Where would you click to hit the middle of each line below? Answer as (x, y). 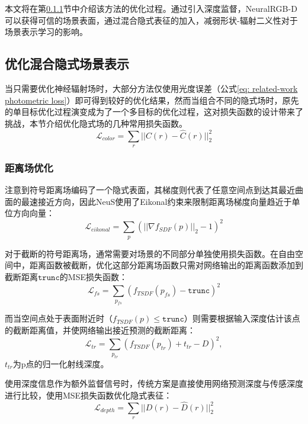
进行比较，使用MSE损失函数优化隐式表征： (89, 395)
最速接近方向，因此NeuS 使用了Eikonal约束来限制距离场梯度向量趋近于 (156, 201)
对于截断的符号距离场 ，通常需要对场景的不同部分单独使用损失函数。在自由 (150, 253)
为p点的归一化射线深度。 (61, 363)
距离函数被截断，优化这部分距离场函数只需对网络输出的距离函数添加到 (166, 265)
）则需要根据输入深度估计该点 (242, 318)
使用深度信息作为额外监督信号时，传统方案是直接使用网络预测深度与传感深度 (154, 383)
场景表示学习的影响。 (46, 32)
